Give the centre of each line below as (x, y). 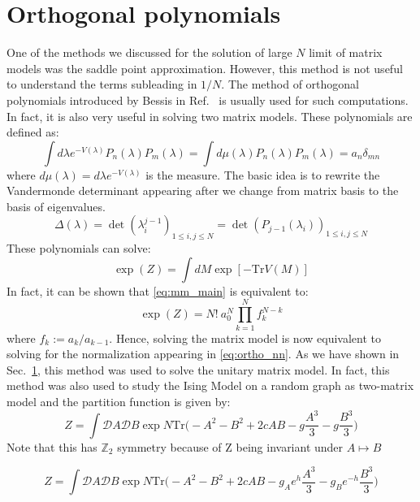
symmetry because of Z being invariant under (230, 446)
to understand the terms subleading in (102, 84)
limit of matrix (346, 52)
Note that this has (52, 446)
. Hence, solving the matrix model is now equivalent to (245, 338)
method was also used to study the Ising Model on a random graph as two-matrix (210, 385)
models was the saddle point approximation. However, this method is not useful (205, 68)
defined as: (33, 132)
